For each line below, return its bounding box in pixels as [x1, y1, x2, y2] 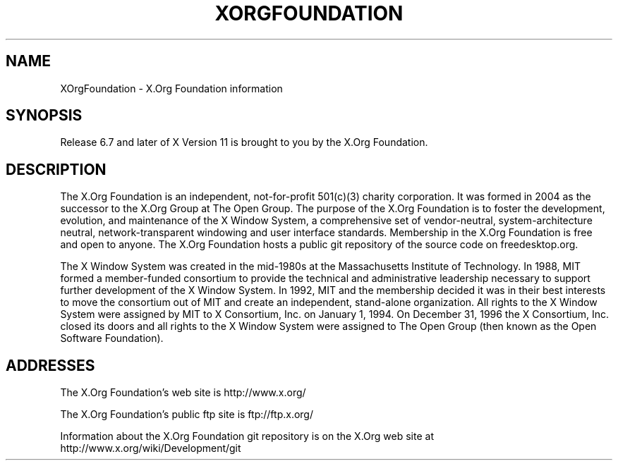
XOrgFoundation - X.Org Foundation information [60, 82, 283, 94]
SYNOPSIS [6, 106, 83, 125]
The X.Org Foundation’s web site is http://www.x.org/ [60, 386, 306, 399]
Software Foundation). [60, 332, 164, 345]
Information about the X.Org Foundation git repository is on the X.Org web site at [60, 430, 434, 443]
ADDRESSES [6, 356, 95, 374]
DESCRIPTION [6, 160, 107, 178]
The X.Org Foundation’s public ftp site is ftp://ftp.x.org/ [60, 408, 313, 421]
